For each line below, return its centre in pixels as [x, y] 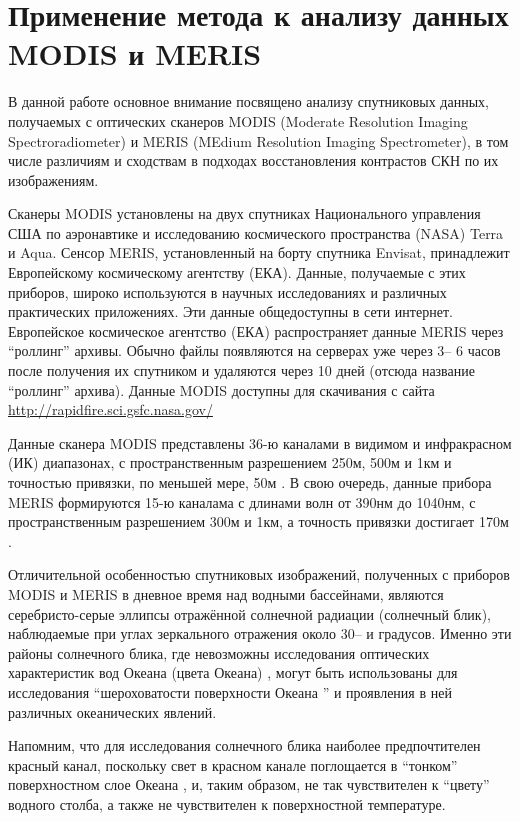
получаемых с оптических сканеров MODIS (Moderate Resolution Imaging [238, 120]
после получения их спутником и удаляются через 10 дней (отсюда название [241, 370]
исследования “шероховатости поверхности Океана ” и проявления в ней [230, 691]
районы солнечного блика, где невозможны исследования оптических [219, 652]
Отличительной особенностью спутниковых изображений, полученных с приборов [259, 574]
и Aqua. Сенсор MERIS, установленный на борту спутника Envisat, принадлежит [259, 252]
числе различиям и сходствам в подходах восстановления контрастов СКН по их [253, 160]
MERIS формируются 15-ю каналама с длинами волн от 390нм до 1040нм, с [242, 501]
